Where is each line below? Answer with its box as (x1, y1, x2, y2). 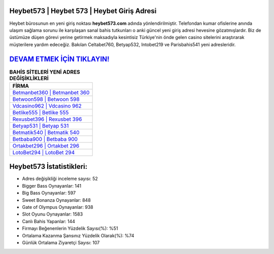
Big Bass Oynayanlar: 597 (22, 190, 76, 196)
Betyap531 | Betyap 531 (12, 122, 69, 129)
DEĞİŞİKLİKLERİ (9, 75, 49, 82)
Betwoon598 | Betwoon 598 (12, 95, 80, 102)
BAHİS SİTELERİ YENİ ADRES (9, 68, 81, 76)
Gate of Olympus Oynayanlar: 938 (22, 204, 93, 210)
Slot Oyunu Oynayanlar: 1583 (22, 211, 83, 217)
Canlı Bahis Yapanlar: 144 (22, 218, 76, 224)
